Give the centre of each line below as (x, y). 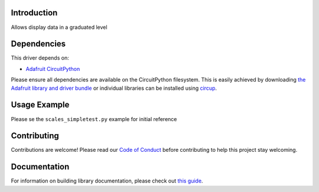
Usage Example (40, 105)
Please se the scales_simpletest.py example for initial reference (94, 119)
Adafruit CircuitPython (53, 69)
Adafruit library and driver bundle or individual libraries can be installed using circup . (114, 88)
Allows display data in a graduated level (59, 27)
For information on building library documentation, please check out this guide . (107, 181)
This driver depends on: (40, 58)
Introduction (34, 13)
